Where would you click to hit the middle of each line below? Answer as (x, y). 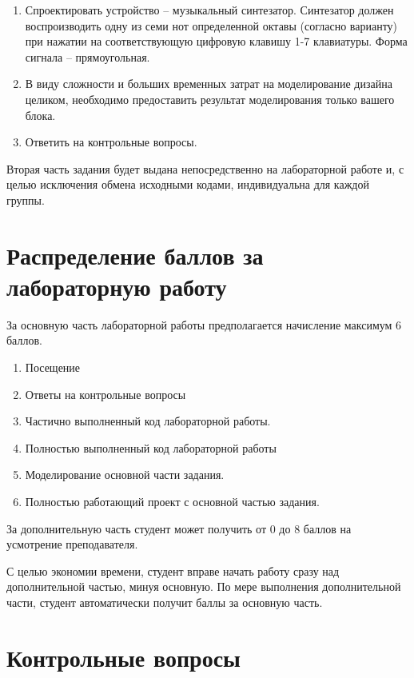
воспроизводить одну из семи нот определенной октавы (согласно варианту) (211, 25)
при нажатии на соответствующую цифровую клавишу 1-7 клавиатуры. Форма (216, 41)
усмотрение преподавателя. (72, 544)
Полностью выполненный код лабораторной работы (151, 447)
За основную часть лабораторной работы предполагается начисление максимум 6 (204, 324)
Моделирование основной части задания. (125, 475)
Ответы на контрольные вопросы (105, 394)
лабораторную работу (117, 286)
